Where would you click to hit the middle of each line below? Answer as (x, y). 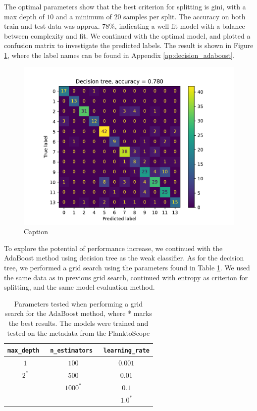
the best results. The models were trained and (78, 323)
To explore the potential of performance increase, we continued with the (113, 248)
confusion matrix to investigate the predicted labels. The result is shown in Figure (129, 45)
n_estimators (72, 351)
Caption (36, 231)
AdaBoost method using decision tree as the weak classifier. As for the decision (124, 258)
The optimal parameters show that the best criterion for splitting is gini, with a (125, 6)
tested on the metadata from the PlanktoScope (78, 333)
